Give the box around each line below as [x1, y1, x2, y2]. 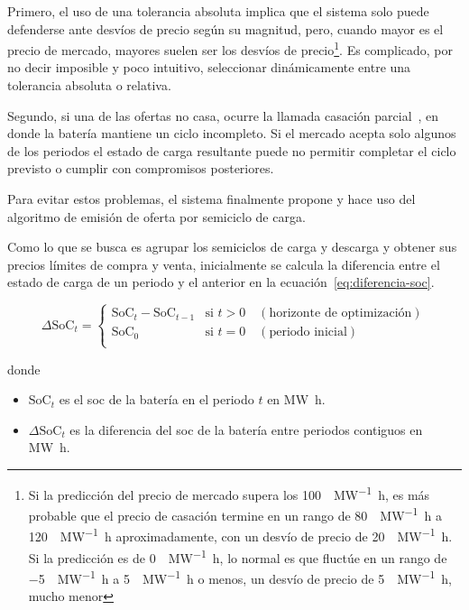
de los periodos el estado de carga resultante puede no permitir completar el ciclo [7, 141, 456, 160]
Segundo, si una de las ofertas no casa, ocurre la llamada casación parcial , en [7, 106, 439, 125]
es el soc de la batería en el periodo [59, 390, 254, 409]
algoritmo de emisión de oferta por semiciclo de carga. [7, 207, 306, 226]
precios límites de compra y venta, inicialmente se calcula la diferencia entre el [7, 254, 440, 273]
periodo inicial [269, 326, 347, 339]
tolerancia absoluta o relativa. [7, 76, 171, 95]
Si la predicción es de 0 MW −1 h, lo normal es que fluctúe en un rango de [28, 545, 447, 567]
